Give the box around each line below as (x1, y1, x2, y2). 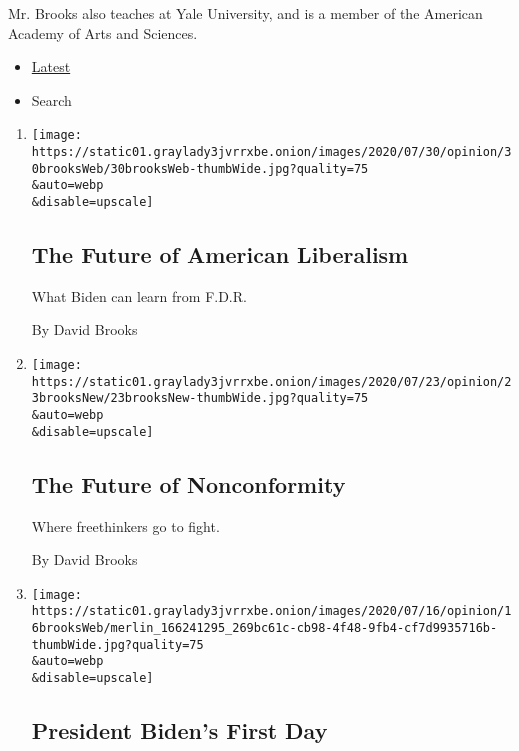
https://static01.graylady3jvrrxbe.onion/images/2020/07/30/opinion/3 (31, 145, 512, 160)
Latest (31, 56, 71, 77)
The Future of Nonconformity (31, 468, 346, 499)
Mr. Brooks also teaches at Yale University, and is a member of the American (8, 3, 483, 23)
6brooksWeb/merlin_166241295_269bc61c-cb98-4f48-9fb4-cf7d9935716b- (31, 621, 498, 636)
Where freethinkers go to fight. (31, 515, 220, 536)
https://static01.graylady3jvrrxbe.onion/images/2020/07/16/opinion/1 (31, 604, 512, 619)
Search (31, 89, 72, 110)
